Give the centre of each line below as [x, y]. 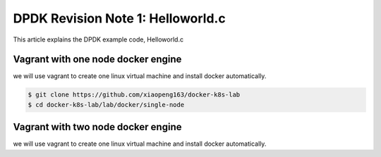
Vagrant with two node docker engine [97, 127]
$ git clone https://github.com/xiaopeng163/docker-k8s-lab [134, 95]
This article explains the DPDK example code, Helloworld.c [98, 39]
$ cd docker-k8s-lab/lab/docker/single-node [106, 105]
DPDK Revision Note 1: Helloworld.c [119, 18]
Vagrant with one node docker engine [97, 59]
